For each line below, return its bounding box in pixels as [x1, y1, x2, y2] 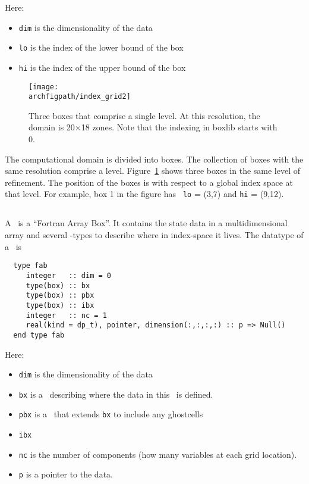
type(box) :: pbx [26, 291, 94, 300]
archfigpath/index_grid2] [29, 92, 131, 101]
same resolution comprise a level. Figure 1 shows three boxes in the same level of [5, 164, 301, 177]
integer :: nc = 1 [26, 311, 107, 320]
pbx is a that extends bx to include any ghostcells [18, 408, 203, 420]
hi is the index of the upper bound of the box [18, 61, 186, 73]
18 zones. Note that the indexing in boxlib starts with [81, 121, 278, 133]
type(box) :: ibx [26, 301, 94, 310]
